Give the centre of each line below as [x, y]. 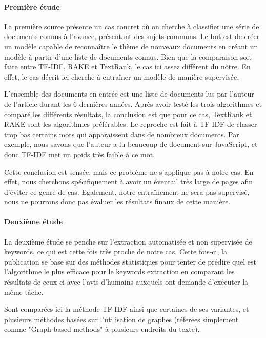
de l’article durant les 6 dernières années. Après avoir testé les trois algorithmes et [133, 104]
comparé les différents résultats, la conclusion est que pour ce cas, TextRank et [128, 114]
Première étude [32, 6]
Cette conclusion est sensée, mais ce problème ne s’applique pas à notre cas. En [129, 171]
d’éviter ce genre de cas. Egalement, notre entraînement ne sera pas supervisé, [127, 191]
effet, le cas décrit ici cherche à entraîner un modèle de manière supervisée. [122, 76]
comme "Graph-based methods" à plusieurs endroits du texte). [102, 329]
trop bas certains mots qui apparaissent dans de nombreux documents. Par [122, 134]
